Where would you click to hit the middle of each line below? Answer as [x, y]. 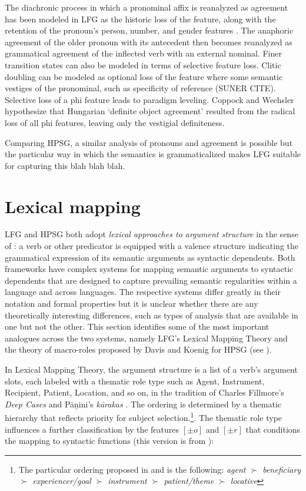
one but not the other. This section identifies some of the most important [137, 326]
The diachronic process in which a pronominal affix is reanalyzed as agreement [147, 7]
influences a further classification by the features [92, 429]
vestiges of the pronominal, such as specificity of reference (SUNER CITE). [140, 88]
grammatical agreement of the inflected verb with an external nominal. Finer [143, 53]
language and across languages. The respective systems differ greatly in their [143, 292]
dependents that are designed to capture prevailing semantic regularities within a [151, 280]
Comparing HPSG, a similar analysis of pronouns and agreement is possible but [149, 142]
